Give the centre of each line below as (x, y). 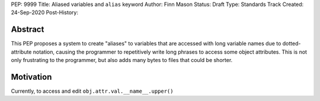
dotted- (292, 44)
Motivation (31, 77)
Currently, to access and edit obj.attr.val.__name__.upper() (92, 91)
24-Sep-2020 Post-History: (44, 12)
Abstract (28, 30)
